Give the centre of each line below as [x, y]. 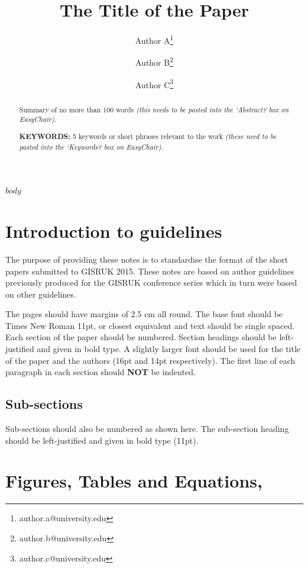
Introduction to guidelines [114, 230]
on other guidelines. [41, 294]
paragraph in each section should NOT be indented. [100, 372]
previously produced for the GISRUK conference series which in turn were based [151, 283]
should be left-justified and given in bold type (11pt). [102, 440]
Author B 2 [154, 62]
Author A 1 [154, 39]
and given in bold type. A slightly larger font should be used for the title [169, 349]
